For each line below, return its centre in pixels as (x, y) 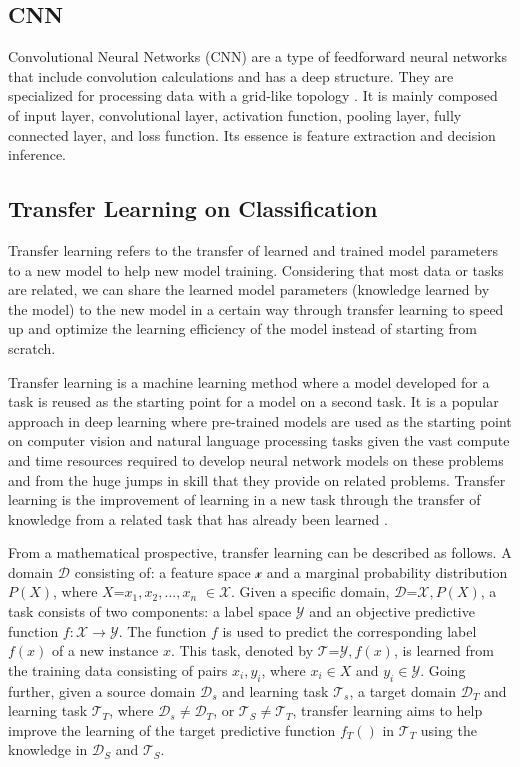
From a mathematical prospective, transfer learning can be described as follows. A (260, 552)
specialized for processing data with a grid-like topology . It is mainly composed (253, 95)
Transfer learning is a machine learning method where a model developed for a (249, 381)
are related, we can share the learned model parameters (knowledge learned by (249, 289)
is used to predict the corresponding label (349, 630)
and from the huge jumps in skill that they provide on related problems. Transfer (257, 479)
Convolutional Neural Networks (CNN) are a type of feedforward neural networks (257, 56)
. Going (443, 669)
